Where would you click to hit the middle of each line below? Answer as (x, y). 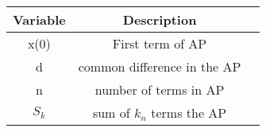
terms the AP (189, 113)
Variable (39, 19)
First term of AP (160, 43)
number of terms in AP (160, 89)
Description (160, 19)
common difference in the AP (160, 66)
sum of (111, 113)
